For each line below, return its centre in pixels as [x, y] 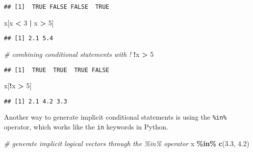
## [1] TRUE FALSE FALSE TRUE [57, 7]
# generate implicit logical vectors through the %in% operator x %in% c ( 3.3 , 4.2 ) [127, 143]
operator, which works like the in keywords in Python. [86, 127]
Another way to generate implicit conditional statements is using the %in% [115, 117]
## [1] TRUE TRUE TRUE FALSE [57, 70]
